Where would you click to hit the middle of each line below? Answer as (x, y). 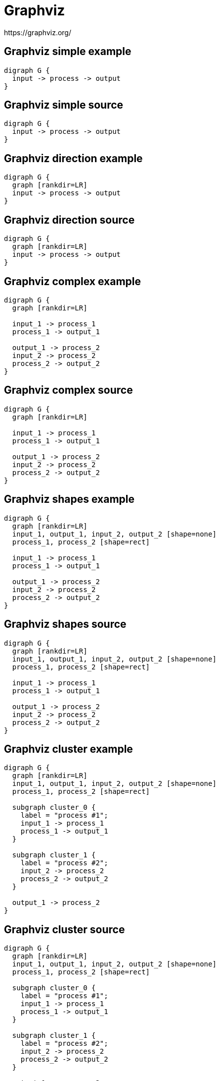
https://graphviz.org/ (38, 32)
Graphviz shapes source (65, 624)
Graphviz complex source (68, 390)
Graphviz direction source (69, 220)
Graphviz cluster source (65, 929)
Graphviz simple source (64, 105)
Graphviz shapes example (69, 499)
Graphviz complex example (73, 281)
